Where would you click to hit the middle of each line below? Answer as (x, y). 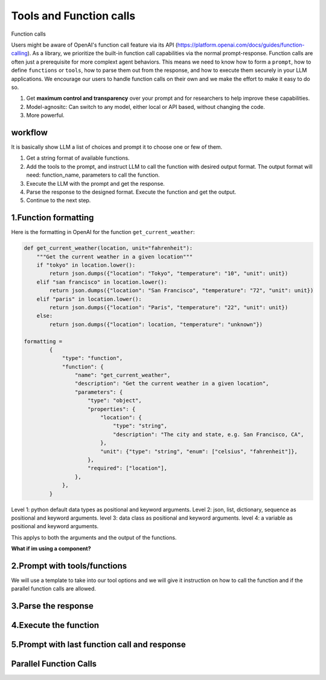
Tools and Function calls (73, 16)
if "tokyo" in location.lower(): (86, 265)
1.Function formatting (53, 218)
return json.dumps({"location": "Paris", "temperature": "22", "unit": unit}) (169, 307)
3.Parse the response (52, 606)
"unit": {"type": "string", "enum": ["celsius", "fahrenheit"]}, (199, 451)
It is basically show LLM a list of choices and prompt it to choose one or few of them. (117, 147)
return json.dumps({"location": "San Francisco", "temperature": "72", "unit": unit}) (181, 291)
